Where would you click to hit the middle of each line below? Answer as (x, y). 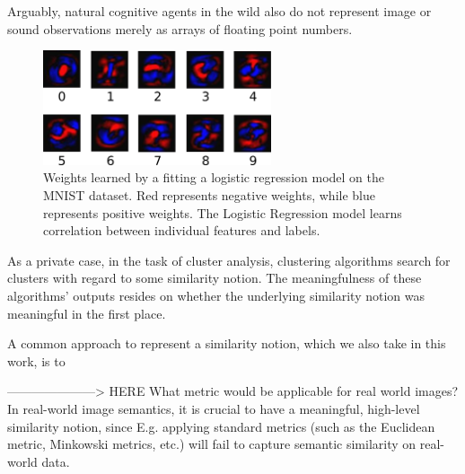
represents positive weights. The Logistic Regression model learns (223, 212)
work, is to (36, 360)
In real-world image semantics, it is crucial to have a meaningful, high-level (214, 408)
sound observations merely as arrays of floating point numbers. (180, 28)
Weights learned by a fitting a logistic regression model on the (214, 177)
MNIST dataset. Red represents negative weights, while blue (209, 195)
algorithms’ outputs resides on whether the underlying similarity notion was (216, 296)
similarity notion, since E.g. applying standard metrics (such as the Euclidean (221, 426)
